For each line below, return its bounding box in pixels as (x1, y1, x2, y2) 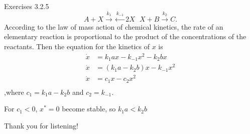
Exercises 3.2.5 (4, 1, 49, 11)
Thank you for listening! (4, 120, 78, 131)
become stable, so (62, 103, 116, 114)
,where (4, 86, 24, 97)
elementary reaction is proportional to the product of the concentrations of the (4, 31, 246, 42)
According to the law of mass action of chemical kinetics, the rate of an (4, 21, 223, 32)
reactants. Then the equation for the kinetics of (4, 41, 150, 51)
